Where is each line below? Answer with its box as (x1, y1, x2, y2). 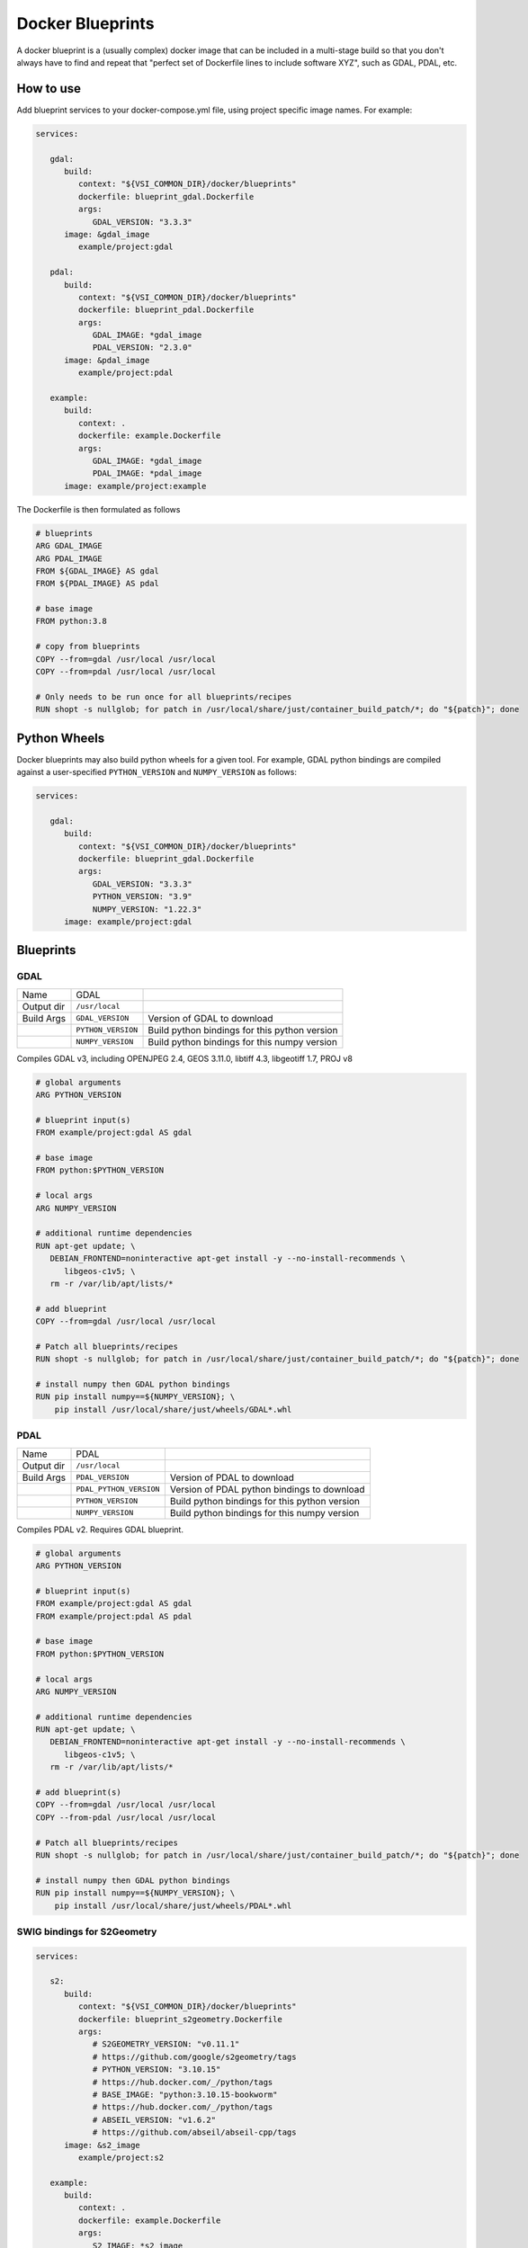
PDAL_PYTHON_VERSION (76, 1485, 160, 1494)
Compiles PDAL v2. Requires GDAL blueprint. (16, 1524, 184, 1535)
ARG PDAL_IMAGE (35, 553, 103, 564)
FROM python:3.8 (35, 616, 108, 627)
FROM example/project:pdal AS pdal (35, 1610, 192, 1621)
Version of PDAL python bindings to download (169, 1483, 365, 1495)
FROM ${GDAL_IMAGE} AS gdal (35, 566, 159, 575)
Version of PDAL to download (169, 1471, 294, 1484)
